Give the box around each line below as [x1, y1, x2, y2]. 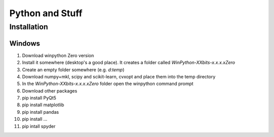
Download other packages [22, 87, 78, 94]
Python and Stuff [9, 8, 83, 19]
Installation [9, 22, 48, 31]
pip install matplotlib [22, 102, 64, 108]
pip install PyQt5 [22, 95, 57, 101]
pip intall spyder [22, 123, 56, 129]
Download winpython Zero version [22, 52, 94, 58]
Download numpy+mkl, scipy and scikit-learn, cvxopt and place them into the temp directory [22, 73, 216, 79]
